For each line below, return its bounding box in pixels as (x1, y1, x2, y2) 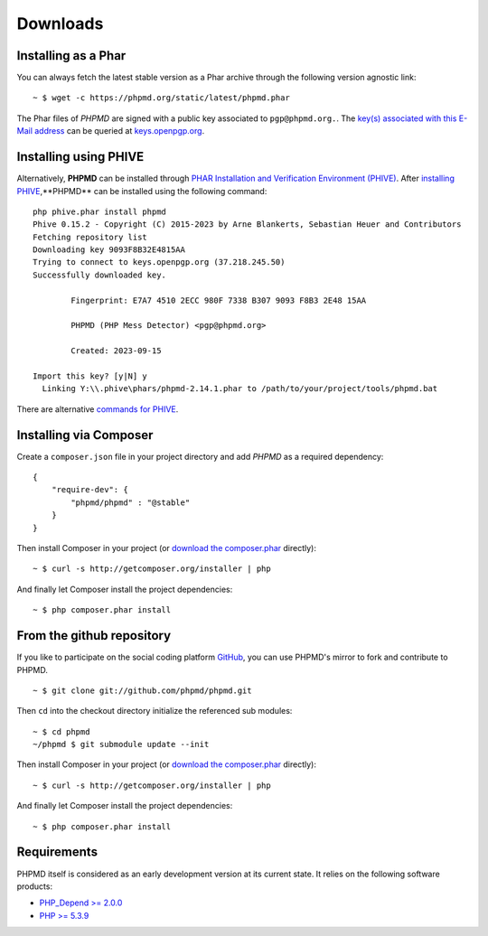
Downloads (16, 14, 104, 33)
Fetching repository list (33, 231, 148, 242)
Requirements (16, 845, 99, 860)
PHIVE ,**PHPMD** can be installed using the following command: (16, 185, 267, 196)
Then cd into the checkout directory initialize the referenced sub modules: (16, 706, 293, 716)
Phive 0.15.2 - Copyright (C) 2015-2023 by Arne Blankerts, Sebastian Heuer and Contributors (33, 220, 462, 229)
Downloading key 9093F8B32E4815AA (33, 245, 185, 255)
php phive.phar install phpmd (33, 206, 167, 217)
